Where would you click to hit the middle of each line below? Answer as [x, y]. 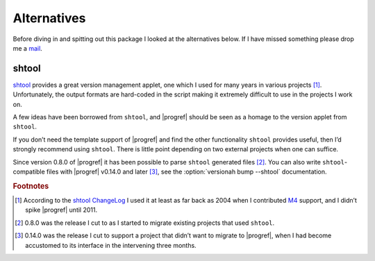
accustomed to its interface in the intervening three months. [111, 245]
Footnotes [31, 186]
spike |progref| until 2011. [61, 210]
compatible [29, 171]
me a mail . [28, 48]
